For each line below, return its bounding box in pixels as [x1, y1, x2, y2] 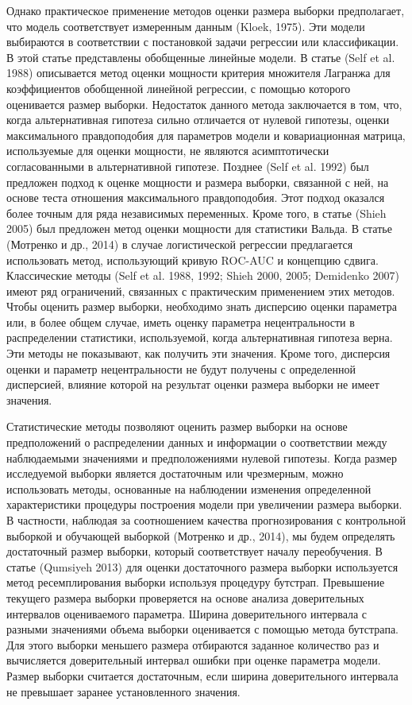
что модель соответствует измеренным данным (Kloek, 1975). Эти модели [6, 17, 365, 34]
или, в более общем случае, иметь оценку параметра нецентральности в [6, 313, 355, 330]
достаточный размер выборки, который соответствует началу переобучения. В [6, 543, 383, 560]
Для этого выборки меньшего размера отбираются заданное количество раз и [6, 636, 379, 653]
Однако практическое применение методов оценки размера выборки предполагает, [6, 2, 405, 18]
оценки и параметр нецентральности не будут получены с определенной [6, 360, 356, 377]
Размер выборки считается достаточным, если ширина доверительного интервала [6, 667, 399, 684]
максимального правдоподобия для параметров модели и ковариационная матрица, [6, 126, 406, 143]
